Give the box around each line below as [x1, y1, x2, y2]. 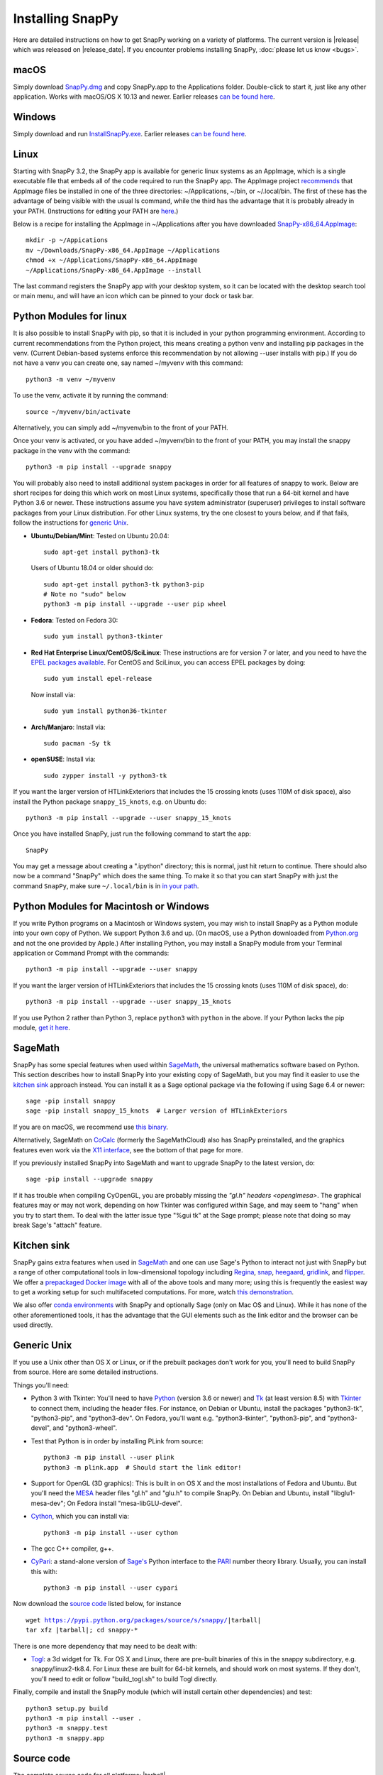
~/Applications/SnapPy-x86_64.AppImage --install [26, 266, 202, 274]
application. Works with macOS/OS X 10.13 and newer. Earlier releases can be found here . [13, 92, 276, 101]
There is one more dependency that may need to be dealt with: [13, 1642, 198, 1650]
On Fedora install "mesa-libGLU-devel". [67, 1499, 182, 1507]
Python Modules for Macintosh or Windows [13, 900, 209, 912]
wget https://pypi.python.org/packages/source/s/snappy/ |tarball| [26, 1616, 262, 1624]
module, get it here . [13, 1023, 70, 1032]
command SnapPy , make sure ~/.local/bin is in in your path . [13, 881, 199, 890]
